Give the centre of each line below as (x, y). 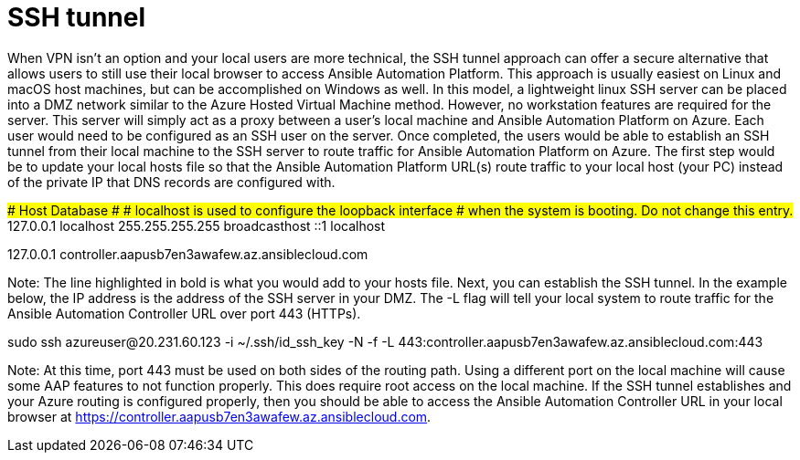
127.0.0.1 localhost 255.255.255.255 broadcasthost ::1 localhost (197, 225)
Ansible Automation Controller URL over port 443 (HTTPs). (184, 313)
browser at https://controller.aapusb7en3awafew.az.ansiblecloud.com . (219, 416)
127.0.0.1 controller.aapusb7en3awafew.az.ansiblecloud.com (188, 254)
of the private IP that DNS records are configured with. (171, 182)
